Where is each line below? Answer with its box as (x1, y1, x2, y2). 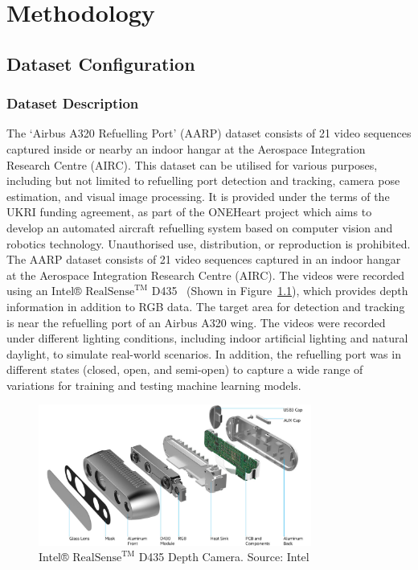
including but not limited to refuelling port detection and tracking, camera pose (6, 172, 400, 189)
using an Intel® (6, 282, 82, 299)
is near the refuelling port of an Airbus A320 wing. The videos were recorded (6, 314, 386, 330)
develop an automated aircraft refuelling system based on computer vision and (6, 219, 393, 236)
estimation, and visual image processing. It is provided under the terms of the (6, 187, 390, 204)
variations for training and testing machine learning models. (6, 376, 301, 393)
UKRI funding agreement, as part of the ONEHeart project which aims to (6, 203, 372, 220)
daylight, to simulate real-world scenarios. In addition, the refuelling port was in (6, 345, 401, 362)
